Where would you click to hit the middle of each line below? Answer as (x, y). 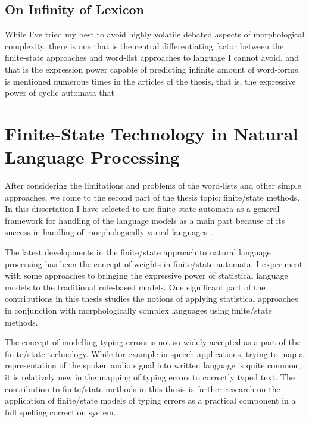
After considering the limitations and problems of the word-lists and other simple (153, 185)
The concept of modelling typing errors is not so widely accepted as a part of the (152, 342)
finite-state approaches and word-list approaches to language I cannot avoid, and (152, 57)
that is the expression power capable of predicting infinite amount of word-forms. (153, 69)
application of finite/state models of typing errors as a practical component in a (150, 400)
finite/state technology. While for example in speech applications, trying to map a (154, 353)
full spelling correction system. (60, 412)
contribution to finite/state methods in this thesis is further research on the (143, 388)
